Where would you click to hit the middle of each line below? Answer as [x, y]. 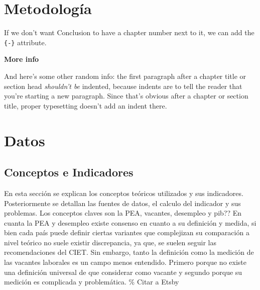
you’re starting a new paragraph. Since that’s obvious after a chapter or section [126, 96]
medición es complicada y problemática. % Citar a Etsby [92, 282]
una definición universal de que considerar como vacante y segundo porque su [123, 272]
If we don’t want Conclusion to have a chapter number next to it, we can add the [129, 32]
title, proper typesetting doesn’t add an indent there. [86, 105]
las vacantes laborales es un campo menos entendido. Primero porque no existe [125, 262]
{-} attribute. [25, 42]
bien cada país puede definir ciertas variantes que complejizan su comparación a [127, 232]
